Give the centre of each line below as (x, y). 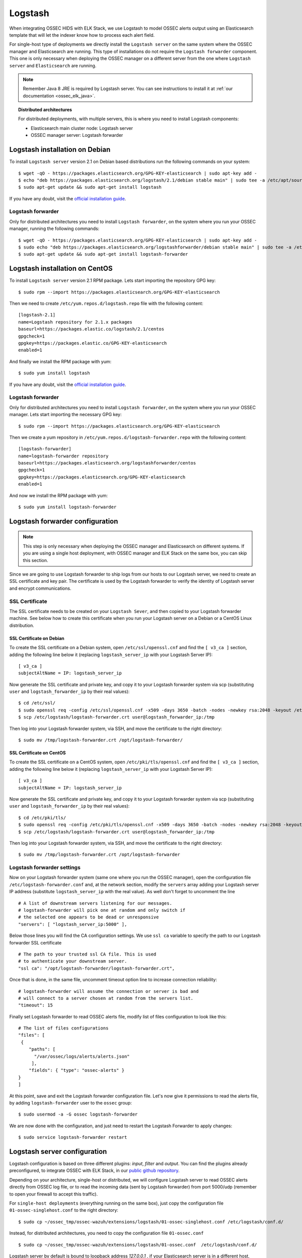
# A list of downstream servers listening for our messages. (95, 903)
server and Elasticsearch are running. (53, 65)
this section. (35, 560)
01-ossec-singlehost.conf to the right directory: (64, 1210)
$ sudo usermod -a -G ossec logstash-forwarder (78, 1114)
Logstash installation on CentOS (61, 268)
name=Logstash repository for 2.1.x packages (75, 322)
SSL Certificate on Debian (37, 638)
